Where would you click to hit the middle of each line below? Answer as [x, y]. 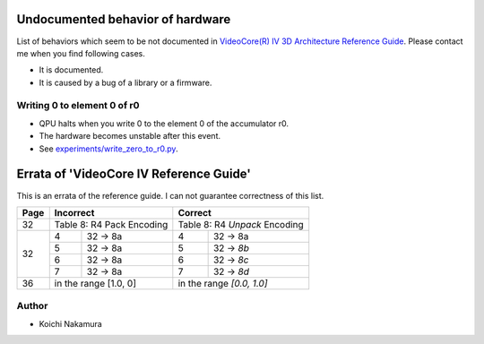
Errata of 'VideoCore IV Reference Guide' [134, 174]
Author [32, 306]
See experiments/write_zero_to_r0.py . [108, 149]
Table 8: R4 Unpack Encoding [241, 224]
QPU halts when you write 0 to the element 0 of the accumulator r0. [164, 123]
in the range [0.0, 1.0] [223, 283]
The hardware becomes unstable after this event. [130, 136]
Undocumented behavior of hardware [124, 19]
